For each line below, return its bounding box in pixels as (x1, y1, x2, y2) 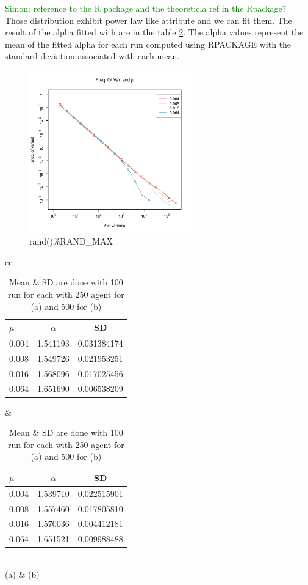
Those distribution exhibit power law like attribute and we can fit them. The (5, 13, 292, 26)
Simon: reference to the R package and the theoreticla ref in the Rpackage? (5, 2, 287, 14)
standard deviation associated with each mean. (5, 50, 180, 62)
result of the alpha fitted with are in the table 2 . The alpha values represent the (5, 26, 304, 39)
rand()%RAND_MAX (29, 235, 113, 248)
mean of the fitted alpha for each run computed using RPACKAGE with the (5, 37, 292, 50)
